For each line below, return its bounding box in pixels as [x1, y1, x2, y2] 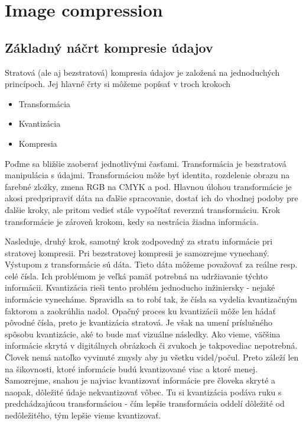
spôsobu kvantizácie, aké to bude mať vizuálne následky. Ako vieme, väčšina [5, 327, 281, 340]
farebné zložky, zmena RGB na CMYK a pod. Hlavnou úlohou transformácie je [5, 180, 292, 192]
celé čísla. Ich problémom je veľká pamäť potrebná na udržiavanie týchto [5, 269, 268, 282]
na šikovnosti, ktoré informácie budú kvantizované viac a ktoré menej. [5, 362, 258, 375]
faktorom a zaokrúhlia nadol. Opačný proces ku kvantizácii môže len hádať [5, 304, 276, 317]
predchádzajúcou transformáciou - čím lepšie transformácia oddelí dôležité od [5, 397, 285, 410]
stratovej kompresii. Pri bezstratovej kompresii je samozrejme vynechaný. [5, 246, 269, 259]
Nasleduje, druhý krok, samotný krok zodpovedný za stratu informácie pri [5, 235, 273, 247]
